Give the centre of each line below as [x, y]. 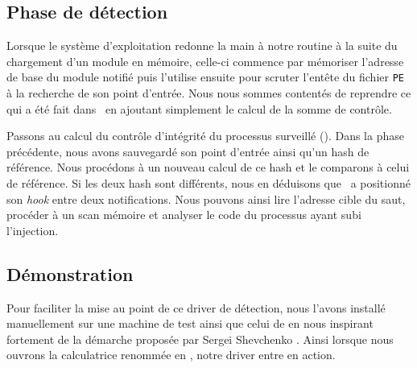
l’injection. [33, 230]
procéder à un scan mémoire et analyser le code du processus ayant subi [184, 215]
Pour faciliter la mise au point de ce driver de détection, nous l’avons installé [196, 307]
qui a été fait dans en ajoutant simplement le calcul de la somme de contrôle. [199, 108]
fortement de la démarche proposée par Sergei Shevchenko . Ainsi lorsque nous [200, 339]
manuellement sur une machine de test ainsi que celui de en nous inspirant [190, 323]
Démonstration [70, 273]
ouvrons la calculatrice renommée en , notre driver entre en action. [171, 355]
